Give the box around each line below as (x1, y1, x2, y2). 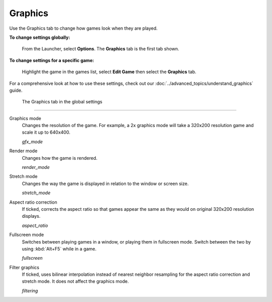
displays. (22, 213, 41, 219)
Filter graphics (9, 264, 40, 270)
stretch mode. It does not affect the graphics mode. (22, 278, 129, 284)
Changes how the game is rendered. (22, 155, 98, 161)
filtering (22, 287, 38, 293)
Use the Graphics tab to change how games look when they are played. (9, 25, 158, 31)
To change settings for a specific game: (9, 57, 94, 63)
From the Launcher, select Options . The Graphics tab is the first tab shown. (22, 46, 179, 52)
